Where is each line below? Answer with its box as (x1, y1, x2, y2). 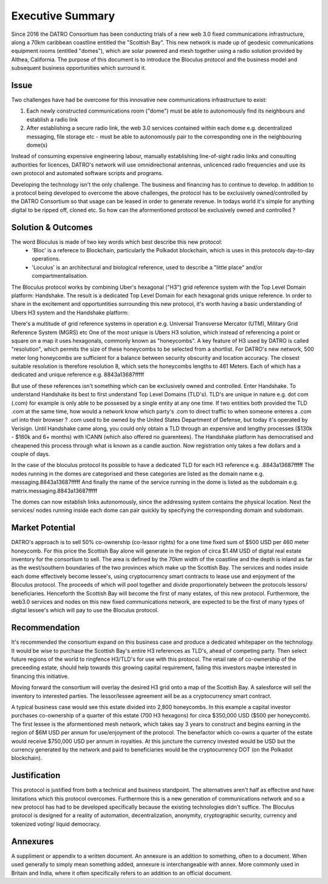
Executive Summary (11, 9, 115, 22)
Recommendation (11, 623, 80, 633)
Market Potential (11, 523, 76, 533)
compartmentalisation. (32, 272, 88, 280)
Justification (11, 770, 61, 781)
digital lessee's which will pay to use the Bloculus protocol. (11, 607, 159, 614)
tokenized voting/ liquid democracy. (11, 820, 101, 827)
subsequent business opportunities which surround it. (11, 64, 146, 72)
